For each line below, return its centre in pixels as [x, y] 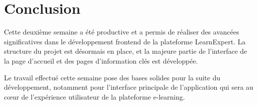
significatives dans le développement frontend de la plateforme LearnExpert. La [125, 41]
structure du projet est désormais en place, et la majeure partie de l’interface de [126, 51]
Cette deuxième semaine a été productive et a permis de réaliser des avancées [122, 32]
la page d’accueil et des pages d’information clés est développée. [101, 60]
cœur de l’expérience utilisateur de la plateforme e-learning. [95, 96]
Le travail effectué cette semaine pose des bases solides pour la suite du [112, 77]
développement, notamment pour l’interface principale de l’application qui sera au [129, 87]
